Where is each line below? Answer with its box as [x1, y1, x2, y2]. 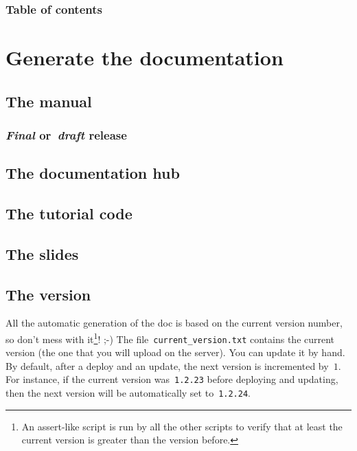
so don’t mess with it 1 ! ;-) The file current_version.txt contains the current [5, 329, 335, 346]
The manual [5, 90, 92, 111]
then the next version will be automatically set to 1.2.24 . [5, 386, 251, 400]
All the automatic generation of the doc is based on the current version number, [5, 316, 343, 330]
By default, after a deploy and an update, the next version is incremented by [5, 358, 329, 373]
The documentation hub [5, 162, 180, 184]
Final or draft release [5, 126, 127, 143]
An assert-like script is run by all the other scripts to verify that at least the [21, 419, 343, 433]
